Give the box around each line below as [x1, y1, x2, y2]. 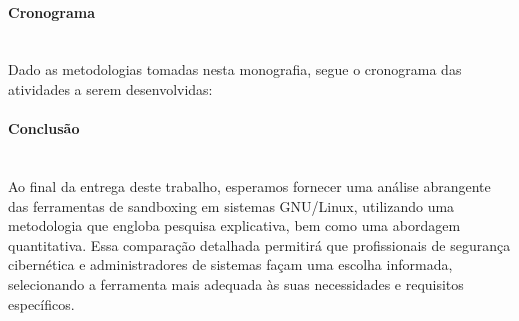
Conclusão [8, 118, 80, 139]
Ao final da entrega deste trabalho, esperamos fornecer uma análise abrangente [8, 175, 491, 196]
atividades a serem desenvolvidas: [8, 78, 213, 99]
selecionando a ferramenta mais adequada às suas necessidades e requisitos [8, 273, 464, 294]
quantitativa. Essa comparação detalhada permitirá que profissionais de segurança [8, 234, 511, 255]
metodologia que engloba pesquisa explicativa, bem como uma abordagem [8, 215, 461, 236]
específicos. [8, 293, 75, 314]
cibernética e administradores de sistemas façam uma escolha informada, [8, 254, 453, 275]
